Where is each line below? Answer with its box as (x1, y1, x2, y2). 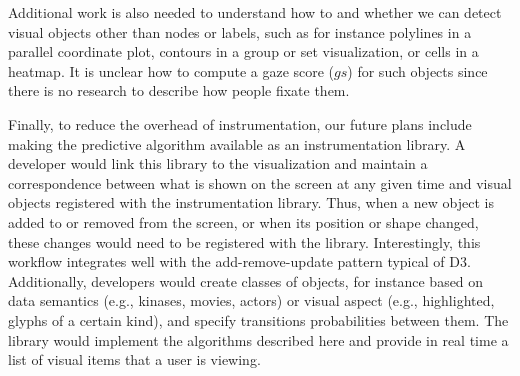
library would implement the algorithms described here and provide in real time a (8, 329, 509, 350)
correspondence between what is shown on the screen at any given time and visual (8, 172, 512, 193)
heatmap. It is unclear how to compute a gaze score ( (8, 60, 335, 81)
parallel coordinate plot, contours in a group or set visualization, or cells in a (8, 41, 479, 62)
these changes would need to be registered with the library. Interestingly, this (8, 231, 481, 252)
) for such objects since (347, 60, 488, 81)
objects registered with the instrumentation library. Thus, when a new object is (8, 192, 494, 213)
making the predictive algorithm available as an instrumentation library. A (8, 133, 466, 154)
